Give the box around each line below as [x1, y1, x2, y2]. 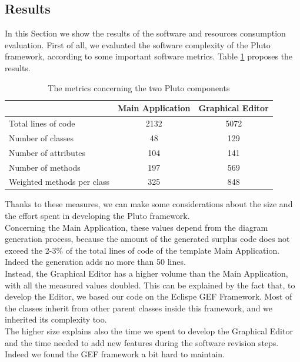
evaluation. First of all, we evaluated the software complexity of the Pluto [5, 38, 271, 51]
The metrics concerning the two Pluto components [48, 81, 230, 94]
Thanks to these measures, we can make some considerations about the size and [5, 198, 293, 210]
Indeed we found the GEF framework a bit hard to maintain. [5, 348, 225, 360]
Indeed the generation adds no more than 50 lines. [5, 255, 186, 268]
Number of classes [9, 131, 74, 144]
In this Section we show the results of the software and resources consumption [5, 27, 286, 39]
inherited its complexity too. [5, 313, 107, 326]
